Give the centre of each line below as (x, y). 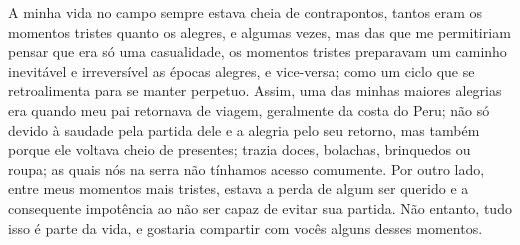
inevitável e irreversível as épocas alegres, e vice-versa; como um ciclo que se (241, 70)
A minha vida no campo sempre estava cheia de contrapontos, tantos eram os (245, 12)
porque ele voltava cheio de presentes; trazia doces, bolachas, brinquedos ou (239, 149)
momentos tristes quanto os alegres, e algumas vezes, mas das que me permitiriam (259, 31)
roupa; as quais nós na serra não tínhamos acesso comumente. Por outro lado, (246, 168)
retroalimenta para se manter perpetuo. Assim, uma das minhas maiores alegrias (255, 90)
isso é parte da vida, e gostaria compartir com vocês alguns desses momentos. (245, 227)
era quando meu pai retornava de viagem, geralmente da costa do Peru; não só (249, 109)
